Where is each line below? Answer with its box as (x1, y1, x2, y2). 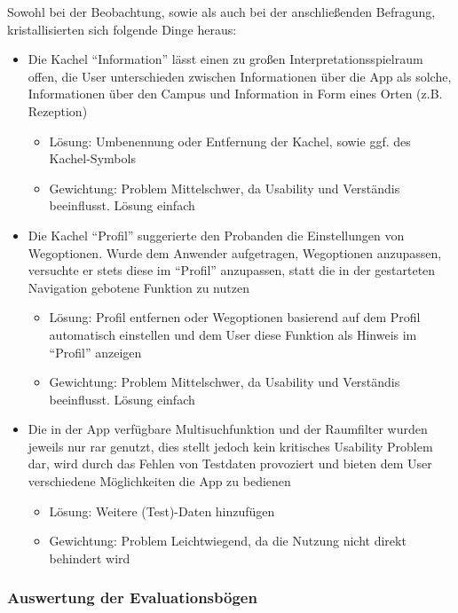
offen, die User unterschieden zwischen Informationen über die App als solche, (28, 67, 452, 85)
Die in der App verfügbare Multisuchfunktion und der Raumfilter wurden (28, 420, 428, 438)
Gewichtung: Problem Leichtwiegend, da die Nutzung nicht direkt (49, 531, 407, 550)
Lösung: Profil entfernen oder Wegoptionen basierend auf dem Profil (49, 308, 421, 326)
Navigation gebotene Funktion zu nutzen (28, 278, 249, 296)
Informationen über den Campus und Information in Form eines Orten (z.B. (28, 84, 443, 103)
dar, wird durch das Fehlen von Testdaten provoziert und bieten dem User (28, 454, 432, 473)
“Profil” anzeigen (49, 342, 142, 361)
